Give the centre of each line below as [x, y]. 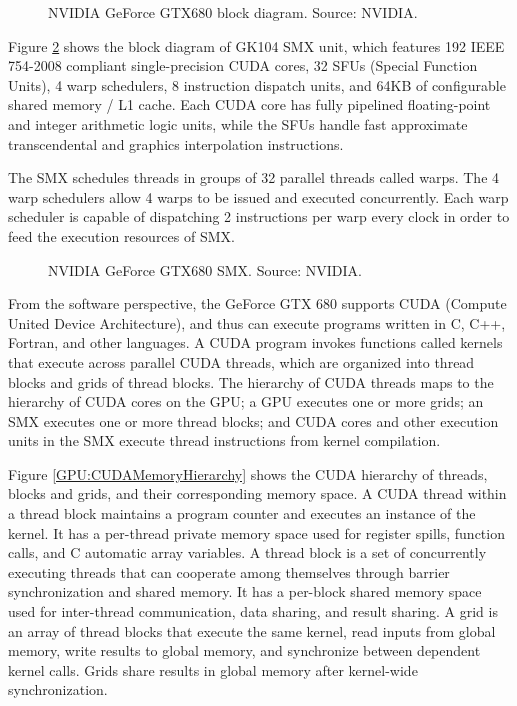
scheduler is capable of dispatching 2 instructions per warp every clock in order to [259, 216]
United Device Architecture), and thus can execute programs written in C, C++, [257, 322]
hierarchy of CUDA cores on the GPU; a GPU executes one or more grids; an [246, 401]
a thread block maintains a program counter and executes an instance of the [242, 513]
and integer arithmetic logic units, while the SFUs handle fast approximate [238, 123]
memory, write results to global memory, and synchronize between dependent [244, 650]
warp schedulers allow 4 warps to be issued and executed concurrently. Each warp [258, 196]
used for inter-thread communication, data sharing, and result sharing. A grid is [253, 611]
